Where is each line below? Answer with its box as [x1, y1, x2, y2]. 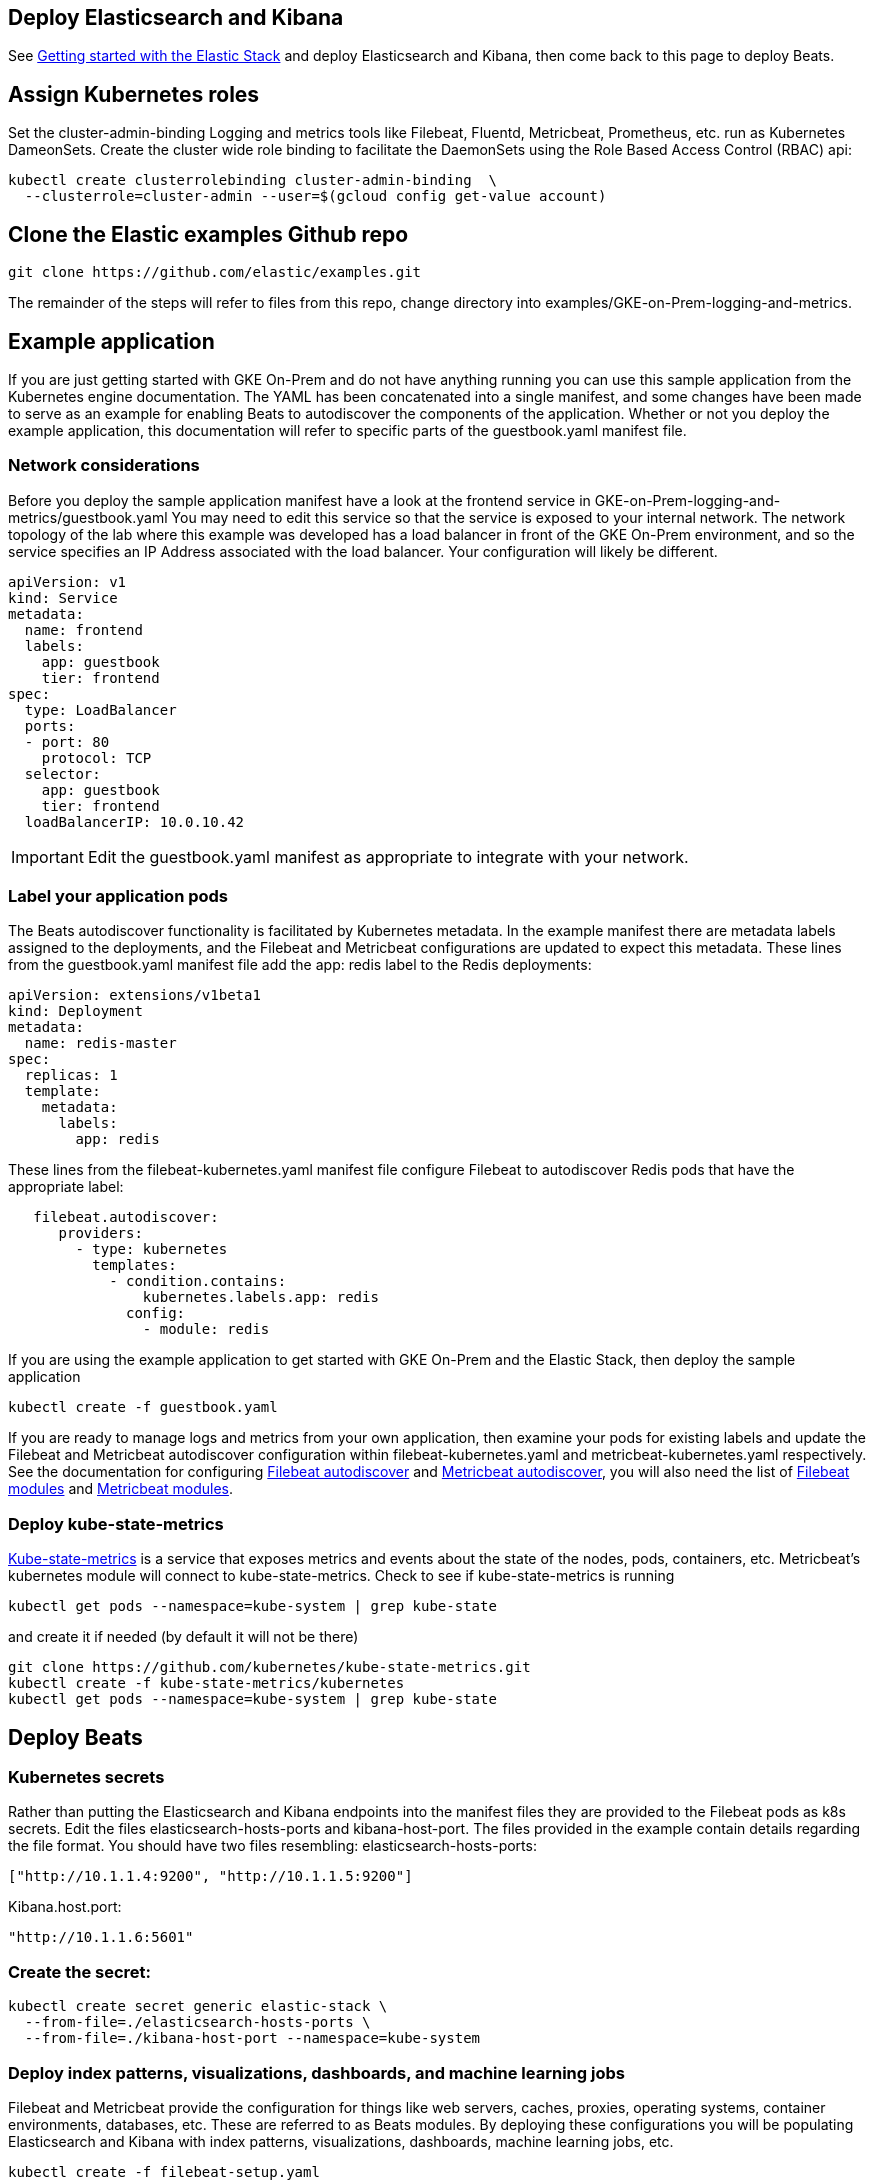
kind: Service [8, 589, 118, 606]
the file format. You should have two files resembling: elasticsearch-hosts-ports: [8, 1837, 537, 1855]
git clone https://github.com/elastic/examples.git [8, 264, 422, 281]
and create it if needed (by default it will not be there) [8, 1628, 359, 1646]
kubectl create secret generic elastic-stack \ [8, 1998, 388, 2015]
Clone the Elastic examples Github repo [8, 221, 409, 247]
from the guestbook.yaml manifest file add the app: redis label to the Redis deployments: [8, 956, 592, 974]
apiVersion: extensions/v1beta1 [8, 987, 261, 1004]
